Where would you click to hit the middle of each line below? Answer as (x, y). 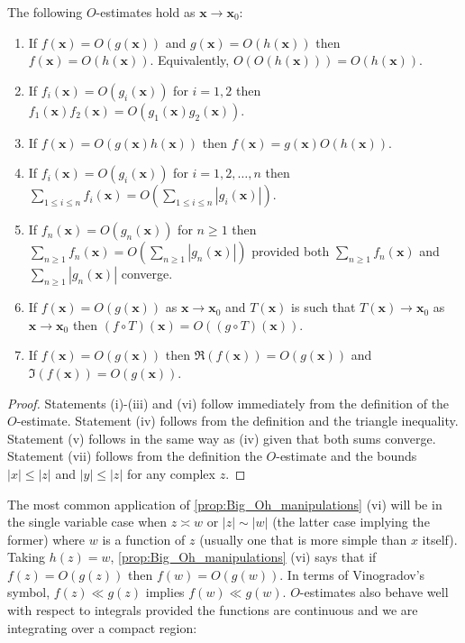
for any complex (171, 473)
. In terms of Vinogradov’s (352, 574)
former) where (46, 539)
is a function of (144, 539)
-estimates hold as (146, 12)
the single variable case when (87, 522)
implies (165, 592)
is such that (324, 307)
